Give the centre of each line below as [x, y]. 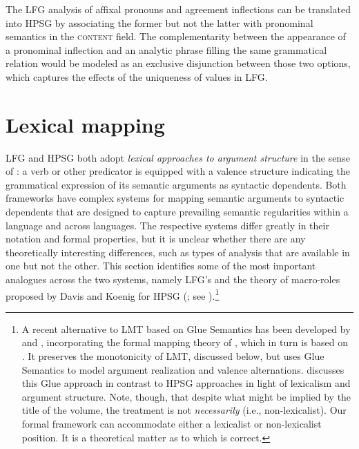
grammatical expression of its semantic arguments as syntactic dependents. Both [176, 184]
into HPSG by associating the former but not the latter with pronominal [159, 22]
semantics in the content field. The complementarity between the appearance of [176, 36]
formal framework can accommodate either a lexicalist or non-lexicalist [172, 424]
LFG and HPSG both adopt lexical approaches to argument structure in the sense [178, 157]
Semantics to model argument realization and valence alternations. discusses [183, 369]
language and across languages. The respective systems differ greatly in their [167, 225]
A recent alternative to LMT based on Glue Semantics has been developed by [186, 328]
